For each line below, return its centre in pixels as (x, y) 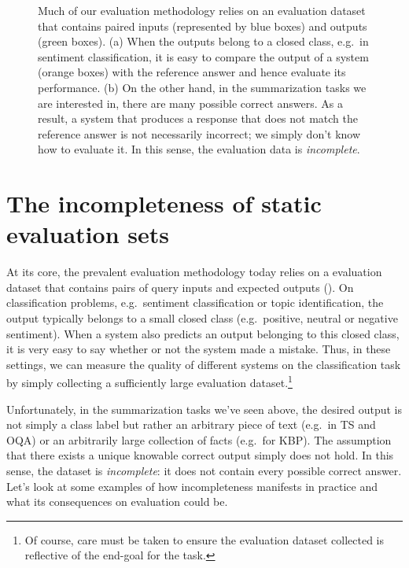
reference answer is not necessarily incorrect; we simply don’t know (199, 133)
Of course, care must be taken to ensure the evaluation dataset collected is (204, 539)
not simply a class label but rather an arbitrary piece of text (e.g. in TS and (191, 424)
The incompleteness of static (164, 203)
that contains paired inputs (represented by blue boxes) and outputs (203, 26)
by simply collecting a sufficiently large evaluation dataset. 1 (149, 382)
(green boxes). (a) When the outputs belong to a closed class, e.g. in (203, 41)
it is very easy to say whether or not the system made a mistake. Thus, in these (199, 349)
